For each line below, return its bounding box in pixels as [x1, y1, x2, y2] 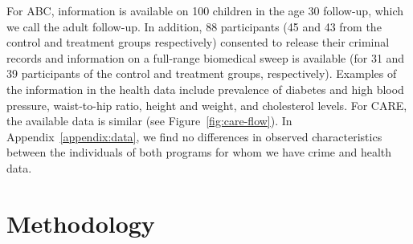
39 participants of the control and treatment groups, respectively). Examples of [6, 65, 397, 82]
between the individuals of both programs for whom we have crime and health [6, 144, 392, 161]
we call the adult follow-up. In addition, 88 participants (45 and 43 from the [6, 18, 382, 35]
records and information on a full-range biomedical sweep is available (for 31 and [6, 49, 405, 66]
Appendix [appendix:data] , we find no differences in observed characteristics [6, 128, 382, 144]
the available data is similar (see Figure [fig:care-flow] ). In [6, 112, 292, 129]
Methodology [6, 206, 155, 239]
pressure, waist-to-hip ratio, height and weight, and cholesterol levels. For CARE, [6, 96, 407, 113]
